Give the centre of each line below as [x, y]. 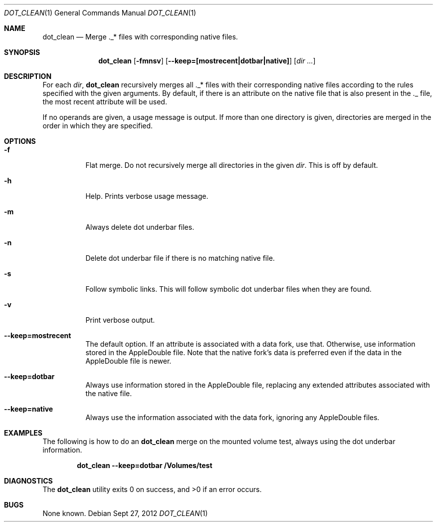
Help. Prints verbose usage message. [147, 196]
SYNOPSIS [22, 52]
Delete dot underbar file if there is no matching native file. [180, 258]
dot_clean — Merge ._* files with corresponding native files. [140, 37]
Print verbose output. [120, 320]
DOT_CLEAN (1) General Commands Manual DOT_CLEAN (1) [100, 13]
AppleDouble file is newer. [128, 361]
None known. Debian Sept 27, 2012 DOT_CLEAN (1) [125, 513]
